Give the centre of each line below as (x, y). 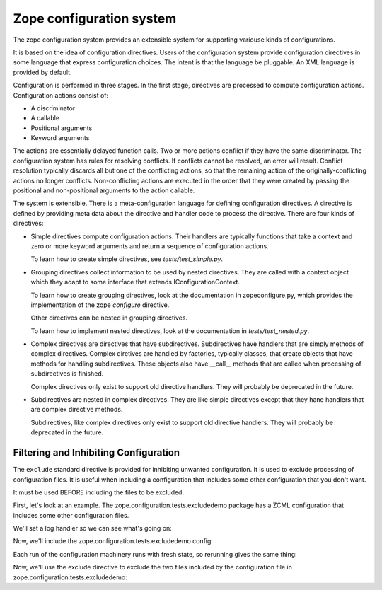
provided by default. (42, 72)
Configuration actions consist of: (61, 95)
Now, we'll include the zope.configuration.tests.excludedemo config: (113, 541)
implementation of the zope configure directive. (100, 305)
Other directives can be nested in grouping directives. (109, 318)
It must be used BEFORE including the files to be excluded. (98, 492)
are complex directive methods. (77, 410)
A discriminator (53, 108)
